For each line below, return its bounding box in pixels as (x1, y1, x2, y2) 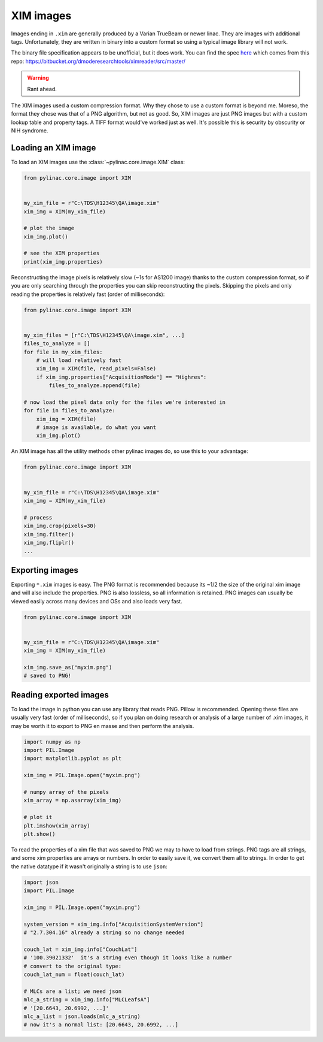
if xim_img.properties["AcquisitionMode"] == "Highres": (36, 373, 207, 380)
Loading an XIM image (11, 143, 96, 153)
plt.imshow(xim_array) (23, 822, 90, 829)
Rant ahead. (27, 85, 57, 92)
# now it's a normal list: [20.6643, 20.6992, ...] (23, 1022, 179, 1028)
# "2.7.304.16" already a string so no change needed (23, 929, 185, 936)
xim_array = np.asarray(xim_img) (23, 797, 122, 804)
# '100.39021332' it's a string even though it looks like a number (23, 955, 232, 961)
